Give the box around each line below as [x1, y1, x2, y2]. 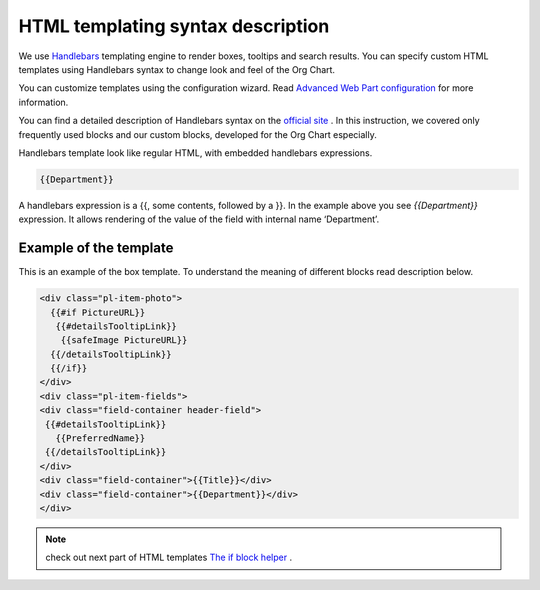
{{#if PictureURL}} [50, 306, 146, 318]
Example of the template [18, 240, 174, 257]
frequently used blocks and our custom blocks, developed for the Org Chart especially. [18, 128, 377, 140]
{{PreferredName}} [55, 433, 146, 444]
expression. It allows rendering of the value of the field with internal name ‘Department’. [18, 213, 380, 225]
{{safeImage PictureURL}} [60, 335, 188, 346]
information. [18, 96, 69, 108]
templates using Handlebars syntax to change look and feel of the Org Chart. [18, 63, 335, 75]
